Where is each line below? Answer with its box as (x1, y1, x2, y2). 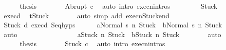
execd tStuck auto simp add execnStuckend (3, 10, 169, 20)
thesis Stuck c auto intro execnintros (19, 38, 165, 49)
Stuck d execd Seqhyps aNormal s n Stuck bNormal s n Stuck (3, 20, 222, 30)
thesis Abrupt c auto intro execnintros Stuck (19, 1, 218, 11)
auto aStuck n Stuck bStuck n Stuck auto (3, 29, 221, 39)
